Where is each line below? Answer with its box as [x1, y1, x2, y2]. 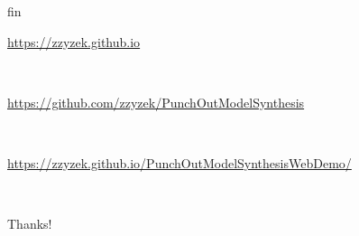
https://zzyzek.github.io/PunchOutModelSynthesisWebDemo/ [7, 153, 352, 172]
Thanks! [7, 214, 52, 233]
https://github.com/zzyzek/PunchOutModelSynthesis [7, 92, 305, 111]
